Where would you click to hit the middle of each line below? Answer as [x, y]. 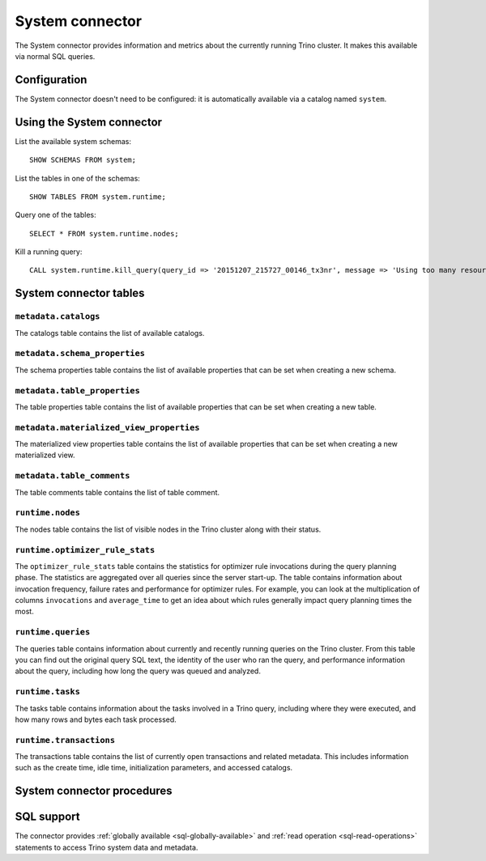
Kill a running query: [49, 252]
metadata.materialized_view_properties [107, 427]
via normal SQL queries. [55, 56]
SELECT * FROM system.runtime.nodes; [104, 233]
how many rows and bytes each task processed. [96, 719]
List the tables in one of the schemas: [78, 178]
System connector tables [80, 293]
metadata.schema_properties [80, 354]
